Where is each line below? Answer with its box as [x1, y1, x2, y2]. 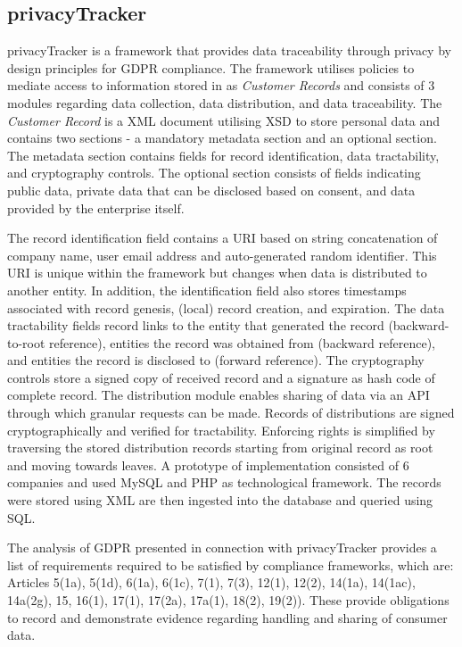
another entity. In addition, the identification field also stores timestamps [7, 280, 407, 299]
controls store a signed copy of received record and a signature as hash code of [7, 368, 435, 386]
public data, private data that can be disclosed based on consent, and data [7, 180, 416, 199]
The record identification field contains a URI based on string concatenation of [7, 228, 438, 247]
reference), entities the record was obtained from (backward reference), [49, 333, 435, 352]
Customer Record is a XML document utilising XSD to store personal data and [7, 111, 441, 129]
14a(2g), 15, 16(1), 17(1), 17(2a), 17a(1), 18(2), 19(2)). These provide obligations [7, 591, 450, 610]
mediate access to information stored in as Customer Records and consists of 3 [7, 76, 435, 95]
